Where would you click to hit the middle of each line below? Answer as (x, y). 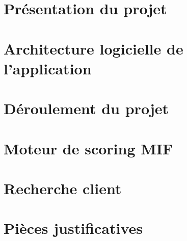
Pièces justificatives (73, 228)
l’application (48, 68)
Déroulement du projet (86, 108)
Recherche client (63, 188)
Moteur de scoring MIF (88, 148)
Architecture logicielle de (93, 48)
